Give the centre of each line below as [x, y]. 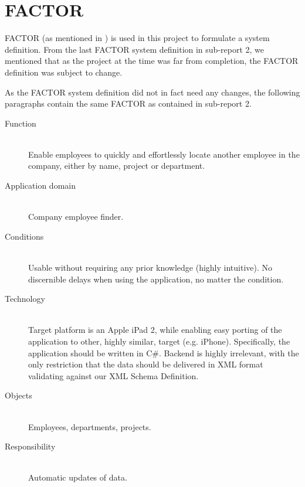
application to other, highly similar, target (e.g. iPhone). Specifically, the [159, 341]
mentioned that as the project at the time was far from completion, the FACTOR [152, 61]
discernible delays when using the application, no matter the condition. [156, 279]
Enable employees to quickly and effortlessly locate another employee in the [164, 154]
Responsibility [30, 446]
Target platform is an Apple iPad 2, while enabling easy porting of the [155, 330]
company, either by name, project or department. [117, 166]
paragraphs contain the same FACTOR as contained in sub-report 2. [128, 103]
